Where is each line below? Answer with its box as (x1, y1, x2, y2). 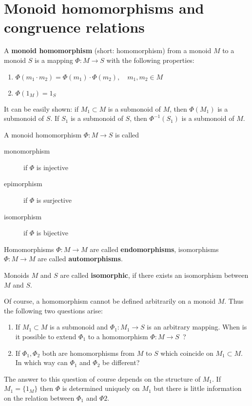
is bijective (36, 228, 68, 238)
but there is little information (154, 383, 242, 393)
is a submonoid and (49, 322, 108, 332)
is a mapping (35, 55, 73, 65)
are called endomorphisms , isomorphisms (90, 244, 219, 254)
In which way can (15, 357, 68, 367)
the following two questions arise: (4, 305, 103, 315)
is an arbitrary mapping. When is (147, 322, 247, 332)
